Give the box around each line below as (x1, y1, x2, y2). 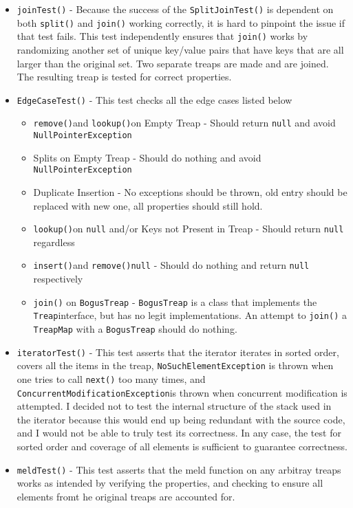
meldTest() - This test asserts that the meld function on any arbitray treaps (17, 462, 341, 476)
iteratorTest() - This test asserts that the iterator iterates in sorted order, (17, 344, 339, 359)
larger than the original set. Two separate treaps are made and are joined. (17, 56, 329, 70)
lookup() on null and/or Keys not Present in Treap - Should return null (33, 221, 344, 236)
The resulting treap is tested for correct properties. (17, 69, 232, 84)
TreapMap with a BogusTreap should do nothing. (33, 321, 237, 335)
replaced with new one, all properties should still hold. (33, 198, 263, 212)
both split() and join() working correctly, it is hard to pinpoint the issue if (17, 15, 345, 30)
